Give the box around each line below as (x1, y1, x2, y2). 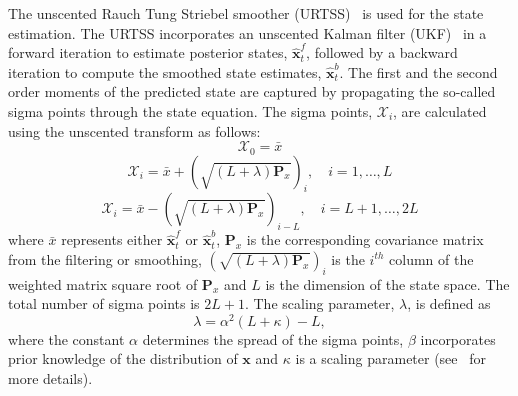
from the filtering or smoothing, (8, 248, 202, 269)
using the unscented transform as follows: (8, 120, 261, 141)
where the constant (8, 328, 125, 349)
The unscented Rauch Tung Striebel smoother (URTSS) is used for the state (8, 3, 484, 23)
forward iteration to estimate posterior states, (8, 42, 288, 63)
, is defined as (407, 293, 491, 314)
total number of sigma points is (8, 293, 200, 314)
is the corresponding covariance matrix (246, 229, 484, 250)
